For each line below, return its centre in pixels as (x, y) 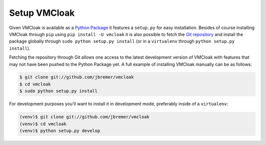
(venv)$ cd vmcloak (43, 124)
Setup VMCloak (42, 13)
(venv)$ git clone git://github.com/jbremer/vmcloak (84, 117)
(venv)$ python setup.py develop (60, 131)
